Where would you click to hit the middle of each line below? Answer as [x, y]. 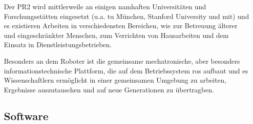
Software [26, 115]
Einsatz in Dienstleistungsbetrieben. [58, 44]
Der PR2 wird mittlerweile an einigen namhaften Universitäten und [105, 6]
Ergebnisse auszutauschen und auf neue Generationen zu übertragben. [109, 89]
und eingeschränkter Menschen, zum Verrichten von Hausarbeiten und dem [116, 35]
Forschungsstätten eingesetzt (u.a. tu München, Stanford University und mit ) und [126, 16]
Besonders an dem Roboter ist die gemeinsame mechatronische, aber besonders [122, 61]
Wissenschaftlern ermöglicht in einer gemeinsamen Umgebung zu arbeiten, [115, 80]
